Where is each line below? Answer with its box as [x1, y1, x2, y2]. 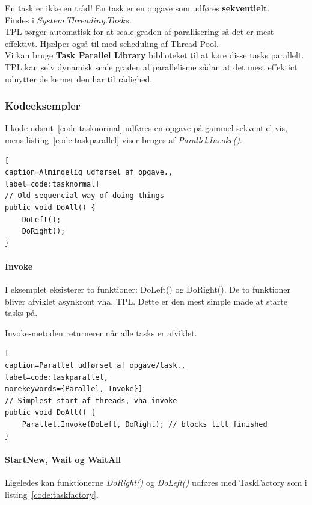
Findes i [5, 13, 34, 26]
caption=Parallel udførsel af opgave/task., [5, 361, 186, 370]
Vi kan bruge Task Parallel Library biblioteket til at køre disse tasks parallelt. [5, 49, 304, 61]
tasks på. [5, 306, 38, 319]
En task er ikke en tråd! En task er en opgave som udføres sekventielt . [5, 2, 270, 14]
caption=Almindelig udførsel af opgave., [5, 168, 173, 177]
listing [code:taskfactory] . [5, 488, 99, 500]
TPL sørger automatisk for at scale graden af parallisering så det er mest [5, 25, 274, 38]
